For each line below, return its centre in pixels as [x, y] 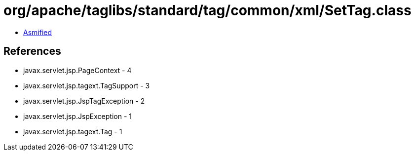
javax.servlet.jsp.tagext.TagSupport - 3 [87, 85]
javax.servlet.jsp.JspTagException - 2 [84, 101]
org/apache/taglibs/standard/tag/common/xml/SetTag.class [207, 10]
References [32, 51]
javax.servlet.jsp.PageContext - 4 [77, 70]
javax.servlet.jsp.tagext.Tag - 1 [73, 131]
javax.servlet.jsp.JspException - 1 [77, 116]
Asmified [38, 32]
